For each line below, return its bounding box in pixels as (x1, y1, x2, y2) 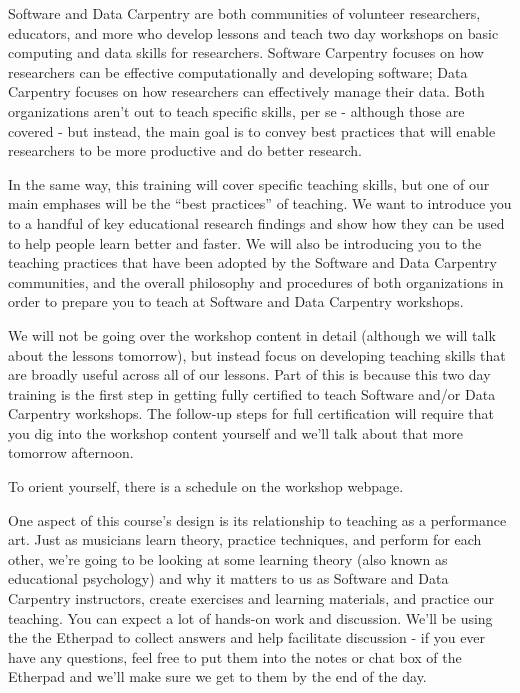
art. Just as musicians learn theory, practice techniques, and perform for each (8, 529, 482, 550)
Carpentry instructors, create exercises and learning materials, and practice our (8, 588, 495, 609)
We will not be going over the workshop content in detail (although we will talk (8, 324, 496, 345)
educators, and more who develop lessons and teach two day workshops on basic (8, 22, 499, 43)
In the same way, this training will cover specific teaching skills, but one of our (8, 173, 490, 194)
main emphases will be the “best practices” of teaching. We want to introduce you (8, 193, 512, 214)
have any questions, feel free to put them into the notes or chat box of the (8, 646, 462, 667)
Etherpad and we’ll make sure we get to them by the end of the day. (8, 666, 427, 687)
